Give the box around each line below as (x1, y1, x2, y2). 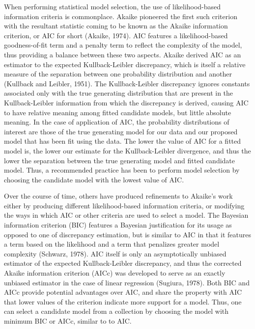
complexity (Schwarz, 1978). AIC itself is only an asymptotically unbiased (4, 248, 227, 258)
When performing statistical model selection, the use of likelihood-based (4, 1, 221, 11)
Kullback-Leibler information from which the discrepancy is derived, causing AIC (4, 97, 249, 107)
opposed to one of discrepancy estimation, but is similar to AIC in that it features (4, 229, 252, 239)
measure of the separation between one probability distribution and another (4, 69, 232, 79)
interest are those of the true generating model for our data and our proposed (4, 126, 238, 136)
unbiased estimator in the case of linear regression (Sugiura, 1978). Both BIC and (4, 277, 250, 287)
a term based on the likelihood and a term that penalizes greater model (4, 239, 220, 249)
